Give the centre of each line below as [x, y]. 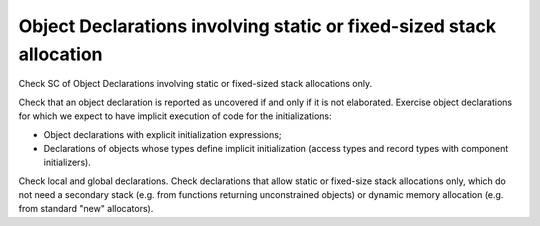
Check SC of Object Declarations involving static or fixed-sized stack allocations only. [195, 84]
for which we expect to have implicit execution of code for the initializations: [175, 116]
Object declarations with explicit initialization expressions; [162, 134]
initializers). [67, 162]
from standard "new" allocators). [86, 209]
